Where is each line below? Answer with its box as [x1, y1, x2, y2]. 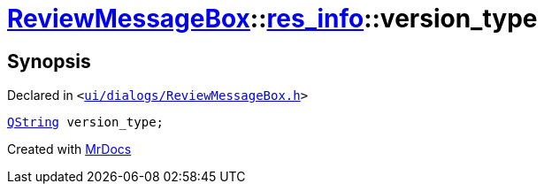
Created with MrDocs [7, 141, 132, 157]
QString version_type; [7, 115, 165, 130]
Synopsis [7, 50, 91, 73]
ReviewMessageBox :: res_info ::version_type [7, 4, 538, 34]
